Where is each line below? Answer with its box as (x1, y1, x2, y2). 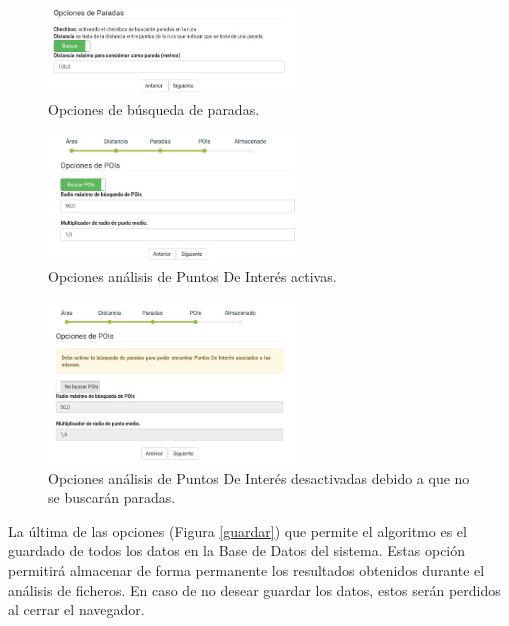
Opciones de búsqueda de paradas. (48, 98, 260, 119)
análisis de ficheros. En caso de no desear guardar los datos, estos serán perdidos (8, 579, 501, 600)
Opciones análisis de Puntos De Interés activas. (48, 266, 337, 287)
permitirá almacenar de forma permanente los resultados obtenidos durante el (8, 560, 485, 581)
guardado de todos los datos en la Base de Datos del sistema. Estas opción (8, 540, 466, 561)
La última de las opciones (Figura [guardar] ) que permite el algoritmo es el (8, 520, 467, 541)
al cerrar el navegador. (8, 599, 145, 620)
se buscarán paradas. (48, 487, 176, 508)
